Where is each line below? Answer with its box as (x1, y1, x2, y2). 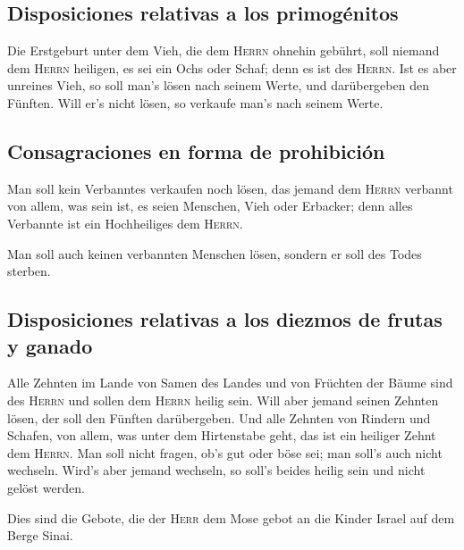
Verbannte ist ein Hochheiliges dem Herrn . (7, 213, 243, 232)
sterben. (7, 262, 51, 280)
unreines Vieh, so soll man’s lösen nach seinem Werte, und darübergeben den (7, 76, 429, 95)
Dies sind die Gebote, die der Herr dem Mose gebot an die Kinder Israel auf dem (7, 508, 455, 527)
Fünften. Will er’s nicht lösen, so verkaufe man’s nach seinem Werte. (7, 93, 384, 112)
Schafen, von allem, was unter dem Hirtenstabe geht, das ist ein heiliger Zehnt (7, 426, 436, 445)
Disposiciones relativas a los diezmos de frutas (7, 305, 443, 333)
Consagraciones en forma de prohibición (7, 137, 385, 164)
